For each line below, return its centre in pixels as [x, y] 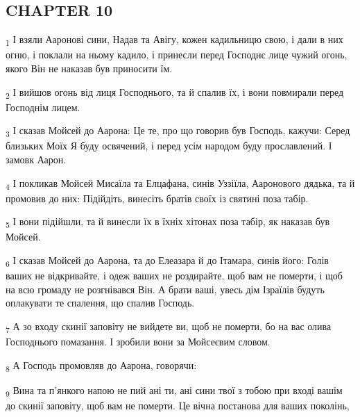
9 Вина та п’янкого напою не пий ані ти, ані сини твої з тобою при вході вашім [174, 391]
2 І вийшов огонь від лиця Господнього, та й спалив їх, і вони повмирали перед [175, 92]
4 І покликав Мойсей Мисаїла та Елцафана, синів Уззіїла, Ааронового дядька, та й [180, 183]
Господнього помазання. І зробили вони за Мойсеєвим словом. [138, 342]
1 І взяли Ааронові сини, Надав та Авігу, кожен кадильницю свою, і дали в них [174, 40]
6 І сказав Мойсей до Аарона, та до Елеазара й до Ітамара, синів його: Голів [167, 261]
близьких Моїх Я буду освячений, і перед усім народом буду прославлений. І [169, 146]
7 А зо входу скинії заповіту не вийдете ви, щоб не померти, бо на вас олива [169, 327]
